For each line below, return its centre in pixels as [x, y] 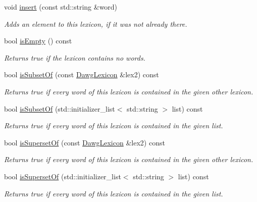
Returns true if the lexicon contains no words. [75, 57]
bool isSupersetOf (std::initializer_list [63, 176]
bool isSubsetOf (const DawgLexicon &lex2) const [82, 74]
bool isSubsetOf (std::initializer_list [60, 108]
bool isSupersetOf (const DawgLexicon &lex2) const [85, 142]
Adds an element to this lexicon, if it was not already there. [96, 23]
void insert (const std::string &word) [61, 7]
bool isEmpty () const [38, 41]
